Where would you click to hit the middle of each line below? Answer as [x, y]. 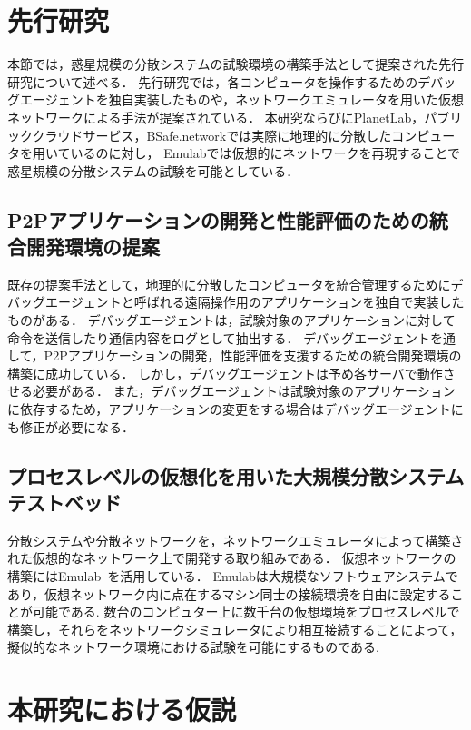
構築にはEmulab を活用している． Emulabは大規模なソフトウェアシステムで [233, 576]
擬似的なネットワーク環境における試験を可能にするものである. [193, 647]
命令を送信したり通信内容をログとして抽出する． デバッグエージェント [219, 337]
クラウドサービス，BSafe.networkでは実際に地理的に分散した [212, 135]
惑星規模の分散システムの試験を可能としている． [153, 170]
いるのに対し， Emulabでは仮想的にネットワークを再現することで [265, 153]
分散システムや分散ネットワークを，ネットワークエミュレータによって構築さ [235, 540]
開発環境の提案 [93, 247]
